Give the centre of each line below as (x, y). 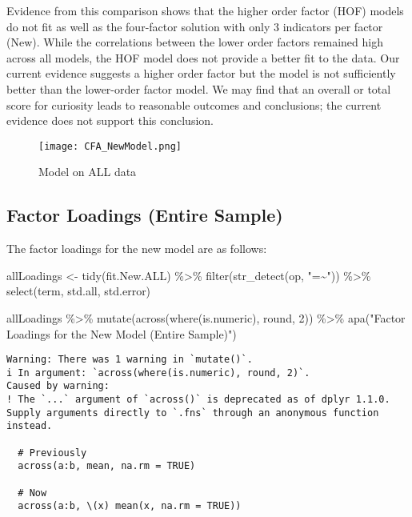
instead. (30, 426)
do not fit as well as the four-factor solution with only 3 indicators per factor (195, 26)
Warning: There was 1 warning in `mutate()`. (130, 360)
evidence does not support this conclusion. (110, 120)
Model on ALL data (88, 172)
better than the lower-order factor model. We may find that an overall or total (199, 88)
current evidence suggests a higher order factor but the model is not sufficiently (201, 73)
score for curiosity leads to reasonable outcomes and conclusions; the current (194, 104)
